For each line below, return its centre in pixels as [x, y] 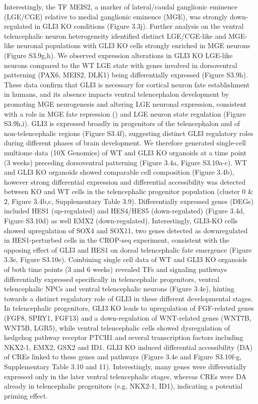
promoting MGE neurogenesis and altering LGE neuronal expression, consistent [125, 103]
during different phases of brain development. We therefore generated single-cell [125, 143]
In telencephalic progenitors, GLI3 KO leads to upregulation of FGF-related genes [129, 308]
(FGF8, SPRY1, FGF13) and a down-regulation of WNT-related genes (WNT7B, [128, 318]
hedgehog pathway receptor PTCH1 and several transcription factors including [124, 337]
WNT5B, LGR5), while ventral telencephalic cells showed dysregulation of [117, 327]
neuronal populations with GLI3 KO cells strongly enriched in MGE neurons [133, 45]
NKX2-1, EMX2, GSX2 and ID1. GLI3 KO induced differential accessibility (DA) [128, 347]
